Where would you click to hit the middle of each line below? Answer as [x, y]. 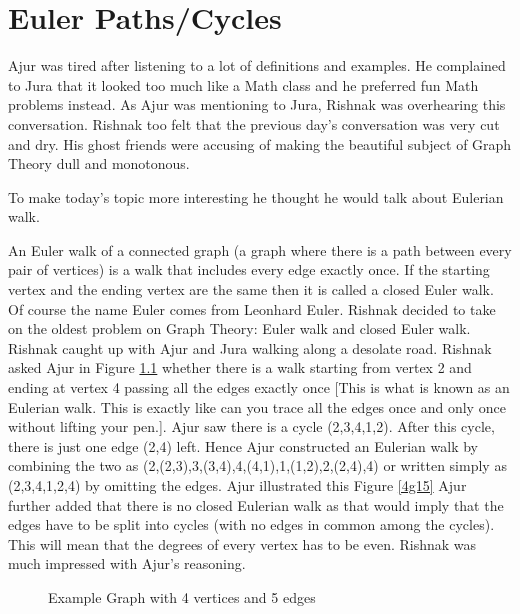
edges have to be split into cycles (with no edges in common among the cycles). [251, 524]
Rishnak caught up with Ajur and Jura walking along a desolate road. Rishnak [250, 347]
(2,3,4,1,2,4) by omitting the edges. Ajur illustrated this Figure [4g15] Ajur [237, 485]
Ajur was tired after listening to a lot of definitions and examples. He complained [257, 65]
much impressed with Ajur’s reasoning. [127, 563]
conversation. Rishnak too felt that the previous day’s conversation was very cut [254, 123]
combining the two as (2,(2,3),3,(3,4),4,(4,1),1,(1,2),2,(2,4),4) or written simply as [257, 465]
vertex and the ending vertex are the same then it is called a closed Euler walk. [251, 289]
